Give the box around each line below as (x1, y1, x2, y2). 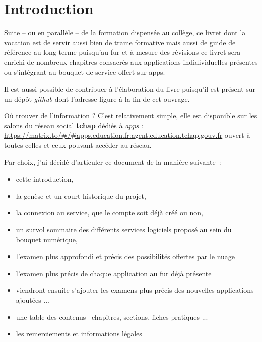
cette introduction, (16, 174, 74, 184)
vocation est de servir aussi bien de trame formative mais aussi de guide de (4, 37, 236, 47)
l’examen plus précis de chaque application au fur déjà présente (16, 268, 212, 278)
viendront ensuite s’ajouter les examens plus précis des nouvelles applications (16, 285, 254, 295)
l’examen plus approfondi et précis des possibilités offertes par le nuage (16, 251, 235, 262)
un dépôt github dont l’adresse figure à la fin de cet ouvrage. (4, 93, 190, 104)
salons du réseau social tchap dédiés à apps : (4, 120, 143, 130)
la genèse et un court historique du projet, (16, 190, 146, 201)
